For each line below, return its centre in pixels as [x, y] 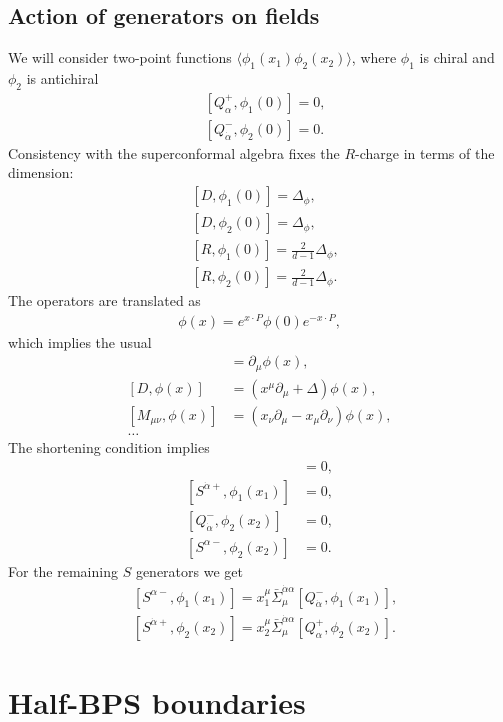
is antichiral [62, 78]
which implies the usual [80, 341]
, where [374, 57]
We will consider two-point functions [120, 57]
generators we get [189, 570]
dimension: [41, 172]
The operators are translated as [104, 300]
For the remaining [63, 570]
